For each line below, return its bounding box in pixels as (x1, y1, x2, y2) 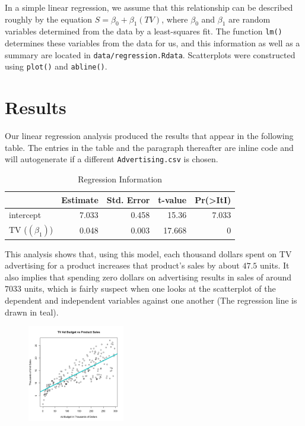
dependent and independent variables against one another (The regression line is (5, 294, 297, 307)
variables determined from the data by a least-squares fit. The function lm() (5, 25, 282, 37)
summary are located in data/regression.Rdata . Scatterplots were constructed (5, 48, 296, 61)
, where (161, 12, 188, 25)
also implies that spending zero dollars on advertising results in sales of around (5, 270, 292, 283)
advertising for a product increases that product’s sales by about (5, 259, 240, 272)
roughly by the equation (5, 12, 93, 25)
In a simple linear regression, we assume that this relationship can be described (5, 1, 293, 13)
